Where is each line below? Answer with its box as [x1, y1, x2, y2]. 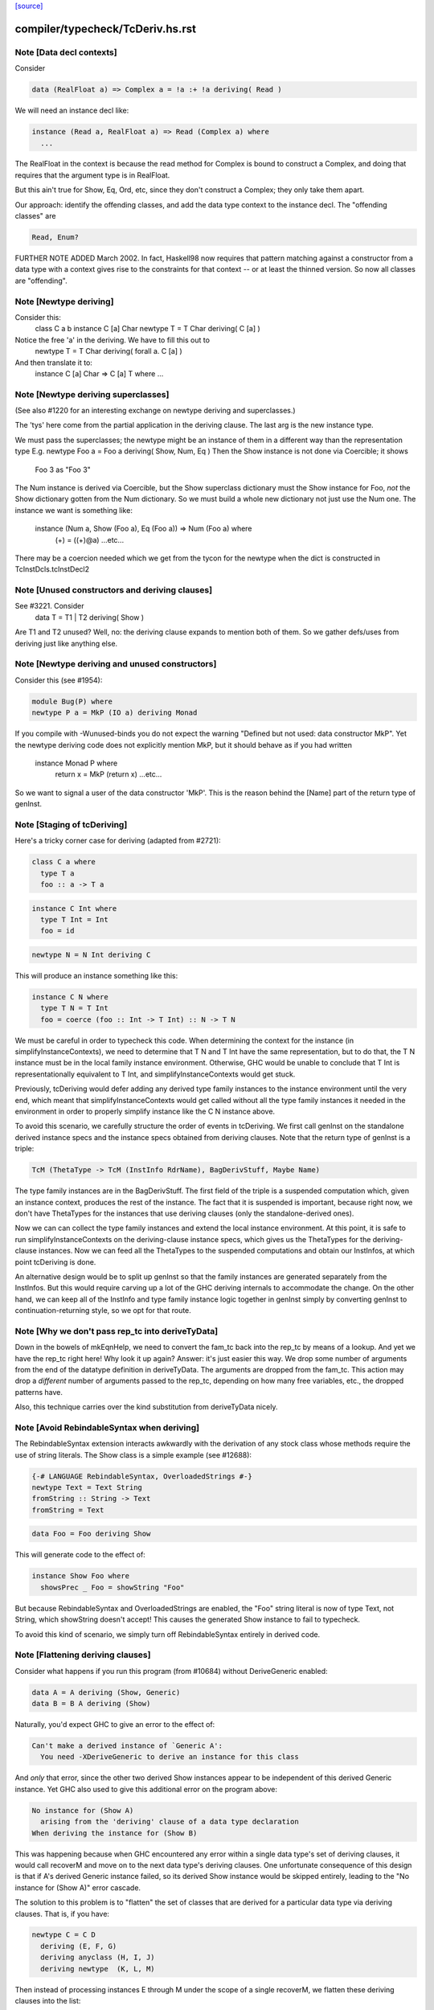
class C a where [31, 857, 96, 867]
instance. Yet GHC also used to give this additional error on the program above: [14, 1784, 277, 1794]
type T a [40, 868, 75, 878]
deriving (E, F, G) [40, 1942, 117, 1951]
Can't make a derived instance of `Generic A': [31, 1741, 223, 1750]
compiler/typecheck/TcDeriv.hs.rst [14, 22, 197, 35]
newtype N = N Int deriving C [31, 950, 151, 959]
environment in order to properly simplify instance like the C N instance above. [14, 1106, 276, 1117]
